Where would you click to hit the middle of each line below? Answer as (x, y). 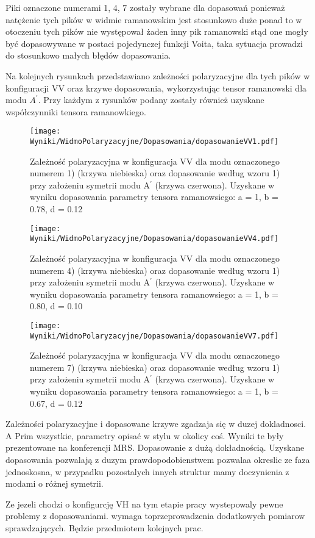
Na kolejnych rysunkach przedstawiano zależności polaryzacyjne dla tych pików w (158, 75)
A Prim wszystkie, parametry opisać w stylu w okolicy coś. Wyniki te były (145, 435)
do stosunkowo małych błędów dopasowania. (88, 55)
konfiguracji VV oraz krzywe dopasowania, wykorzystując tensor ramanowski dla (156, 88)
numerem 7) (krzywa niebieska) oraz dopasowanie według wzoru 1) (155, 367)
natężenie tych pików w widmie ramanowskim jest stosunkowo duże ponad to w (154, 19)
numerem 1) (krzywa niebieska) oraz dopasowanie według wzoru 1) (155, 173)
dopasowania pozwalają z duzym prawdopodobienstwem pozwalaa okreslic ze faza (158, 459)
